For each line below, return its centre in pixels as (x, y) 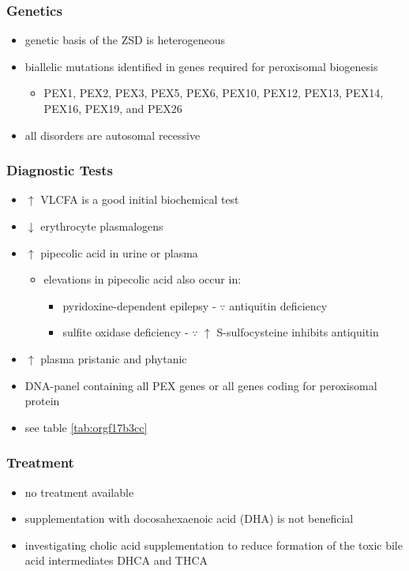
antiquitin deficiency (278, 305)
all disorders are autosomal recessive (113, 135)
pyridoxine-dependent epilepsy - (139, 305)
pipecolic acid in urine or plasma (119, 252)
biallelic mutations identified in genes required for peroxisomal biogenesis (201, 66)
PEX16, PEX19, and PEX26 (113, 108)
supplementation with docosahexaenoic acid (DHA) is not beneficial (189, 518)
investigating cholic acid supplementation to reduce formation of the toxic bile (214, 545)
